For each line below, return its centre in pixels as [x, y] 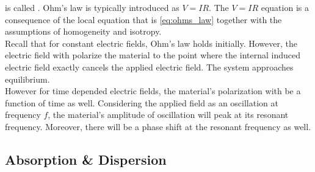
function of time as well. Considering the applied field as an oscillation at [142, 102]
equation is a [285, 7]
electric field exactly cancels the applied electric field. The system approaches [149, 67]
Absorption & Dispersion [86, 159]
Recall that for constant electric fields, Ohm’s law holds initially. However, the [151, 43]
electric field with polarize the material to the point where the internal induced [153, 55]
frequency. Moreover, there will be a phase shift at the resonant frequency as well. [158, 126]
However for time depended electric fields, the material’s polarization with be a [153, 91]
